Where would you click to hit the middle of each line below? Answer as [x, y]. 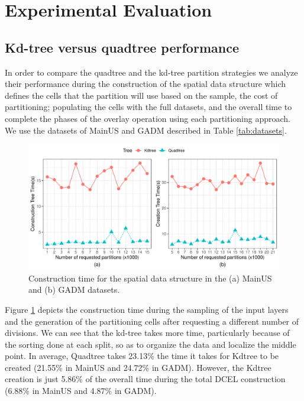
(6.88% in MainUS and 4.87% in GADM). [81, 391]
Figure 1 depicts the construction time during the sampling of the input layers [147, 309]
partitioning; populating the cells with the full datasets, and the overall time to [148, 107]
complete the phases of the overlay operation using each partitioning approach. [148, 118]
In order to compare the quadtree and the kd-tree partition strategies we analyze [151, 72]
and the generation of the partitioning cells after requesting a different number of [152, 321]
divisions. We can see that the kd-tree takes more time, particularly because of [147, 333]
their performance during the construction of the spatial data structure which [145, 84]
